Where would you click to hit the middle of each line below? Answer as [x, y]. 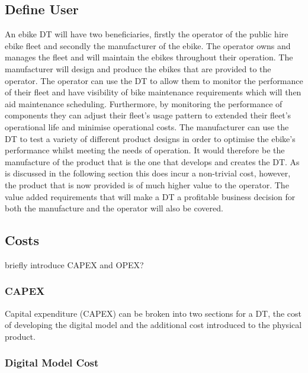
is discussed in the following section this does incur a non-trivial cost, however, [148, 173]
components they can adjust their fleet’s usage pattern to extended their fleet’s [148, 115]
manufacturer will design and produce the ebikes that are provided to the [138, 68]
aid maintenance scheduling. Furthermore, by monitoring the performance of [144, 103]
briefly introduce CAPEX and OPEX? [74, 264]
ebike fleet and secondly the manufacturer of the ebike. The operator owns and [148, 45]
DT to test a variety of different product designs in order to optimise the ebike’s [150, 138]
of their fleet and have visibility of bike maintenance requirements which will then [153, 92]
